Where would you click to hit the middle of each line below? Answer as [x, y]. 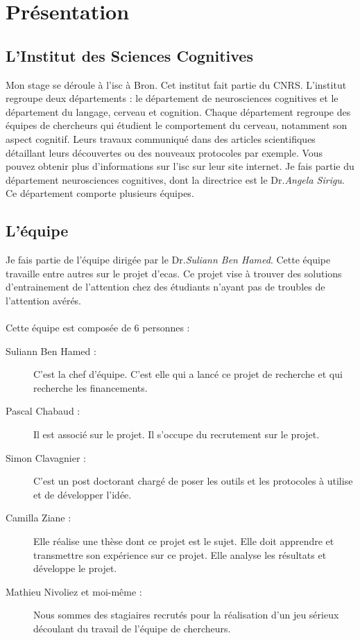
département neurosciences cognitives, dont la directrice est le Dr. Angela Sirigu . [175, 179]
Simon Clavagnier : [46, 457]
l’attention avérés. [44, 300]
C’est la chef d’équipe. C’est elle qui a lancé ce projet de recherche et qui [188, 374]
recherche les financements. [91, 387]
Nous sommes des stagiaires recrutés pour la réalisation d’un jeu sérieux [186, 615]
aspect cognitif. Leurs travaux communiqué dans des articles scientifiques [161, 138]
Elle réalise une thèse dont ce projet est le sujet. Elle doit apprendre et [184, 541]
